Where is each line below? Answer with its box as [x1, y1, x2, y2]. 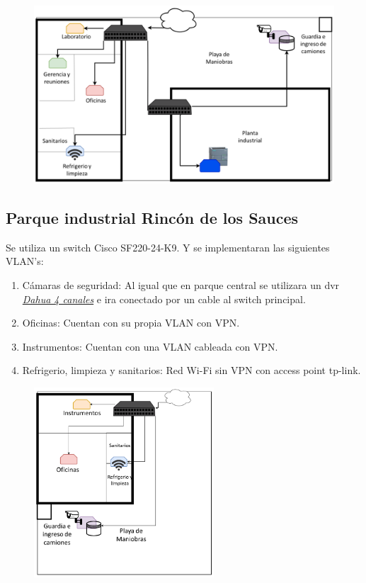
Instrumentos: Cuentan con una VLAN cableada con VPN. [22, 339, 278, 353]
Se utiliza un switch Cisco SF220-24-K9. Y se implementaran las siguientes [6, 239, 330, 254]
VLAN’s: [6, 254, 44, 268]
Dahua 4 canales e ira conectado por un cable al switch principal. [22, 291, 306, 306]
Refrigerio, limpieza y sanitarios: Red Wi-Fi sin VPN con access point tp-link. [22, 363, 361, 378]
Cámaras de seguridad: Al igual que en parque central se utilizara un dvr [22, 277, 340, 292]
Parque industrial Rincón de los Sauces [6, 206, 299, 228]
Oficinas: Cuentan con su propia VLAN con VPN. [22, 315, 240, 330]
